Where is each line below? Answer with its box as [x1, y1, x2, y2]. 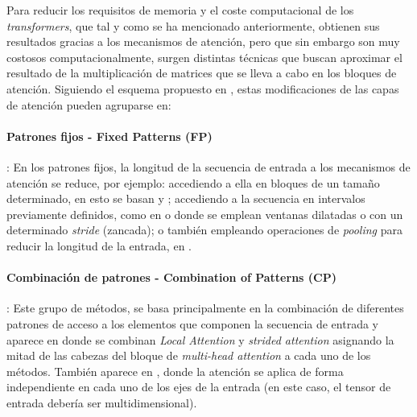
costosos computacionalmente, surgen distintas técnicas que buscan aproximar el [6, 48, 403, 65]
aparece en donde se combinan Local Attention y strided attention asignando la [6, 331, 394, 348]
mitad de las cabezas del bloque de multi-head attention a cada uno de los [6, 347, 371, 364]
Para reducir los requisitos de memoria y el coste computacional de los [6, 2, 354, 18]
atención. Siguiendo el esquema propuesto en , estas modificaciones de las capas [6, 80, 399, 97]
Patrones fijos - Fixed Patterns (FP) [6, 127, 213, 144]
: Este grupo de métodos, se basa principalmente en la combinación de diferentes [6, 299, 404, 316]
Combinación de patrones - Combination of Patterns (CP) [6, 269, 336, 286]
